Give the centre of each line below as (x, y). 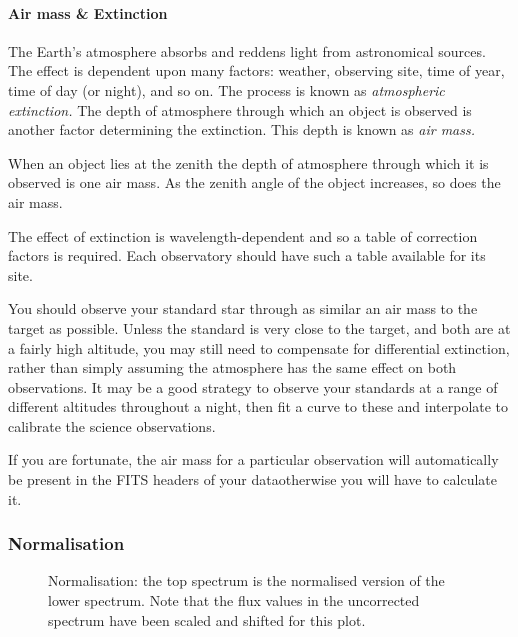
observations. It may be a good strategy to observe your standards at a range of (253, 386)
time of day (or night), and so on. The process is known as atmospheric (226, 89)
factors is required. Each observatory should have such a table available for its (247, 255)
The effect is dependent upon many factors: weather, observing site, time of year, (256, 70)
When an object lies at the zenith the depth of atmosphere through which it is (248, 162)
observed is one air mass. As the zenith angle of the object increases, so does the (254, 182)
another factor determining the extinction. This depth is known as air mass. (241, 129)
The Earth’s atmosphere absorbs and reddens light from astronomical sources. (247, 50)
